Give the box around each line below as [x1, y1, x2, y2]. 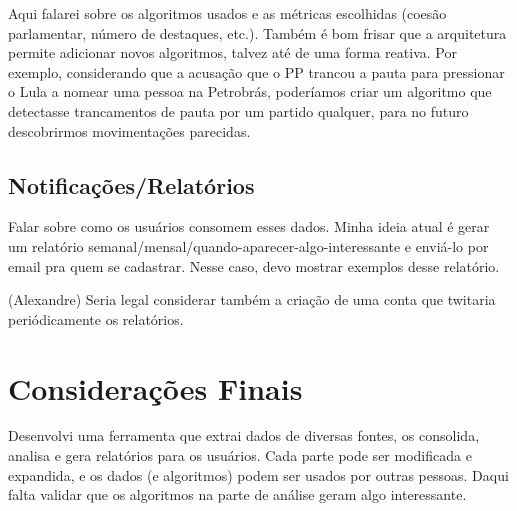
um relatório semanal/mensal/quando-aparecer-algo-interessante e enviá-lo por [8, 235, 489, 256]
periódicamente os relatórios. [8, 308, 184, 329]
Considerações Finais [8, 367, 303, 408]
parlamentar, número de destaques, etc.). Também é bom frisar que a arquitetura [8, 22, 507, 43]
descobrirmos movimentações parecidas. [8, 120, 251, 141]
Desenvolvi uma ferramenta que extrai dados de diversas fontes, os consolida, [8, 425, 480, 446]
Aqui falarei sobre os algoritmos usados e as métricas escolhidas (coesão [8, 3, 447, 23]
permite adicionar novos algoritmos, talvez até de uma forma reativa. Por [8, 42, 457, 63]
